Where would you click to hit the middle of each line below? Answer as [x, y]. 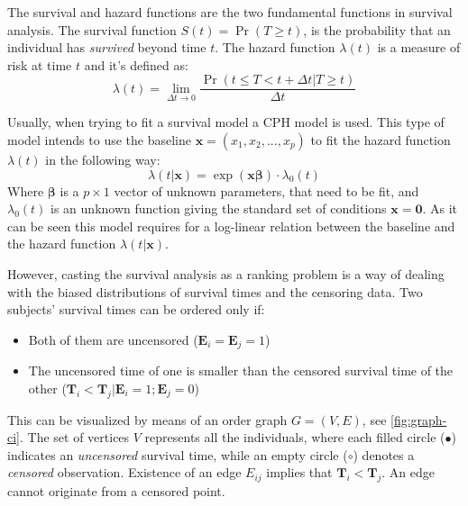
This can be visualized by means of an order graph [147, 419]
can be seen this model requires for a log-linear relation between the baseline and [231, 226]
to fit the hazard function [381, 140]
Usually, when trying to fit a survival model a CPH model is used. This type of [226, 122]
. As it [440, 208]
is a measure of [419, 47]
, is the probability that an [377, 29]
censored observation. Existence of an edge [124, 472]
